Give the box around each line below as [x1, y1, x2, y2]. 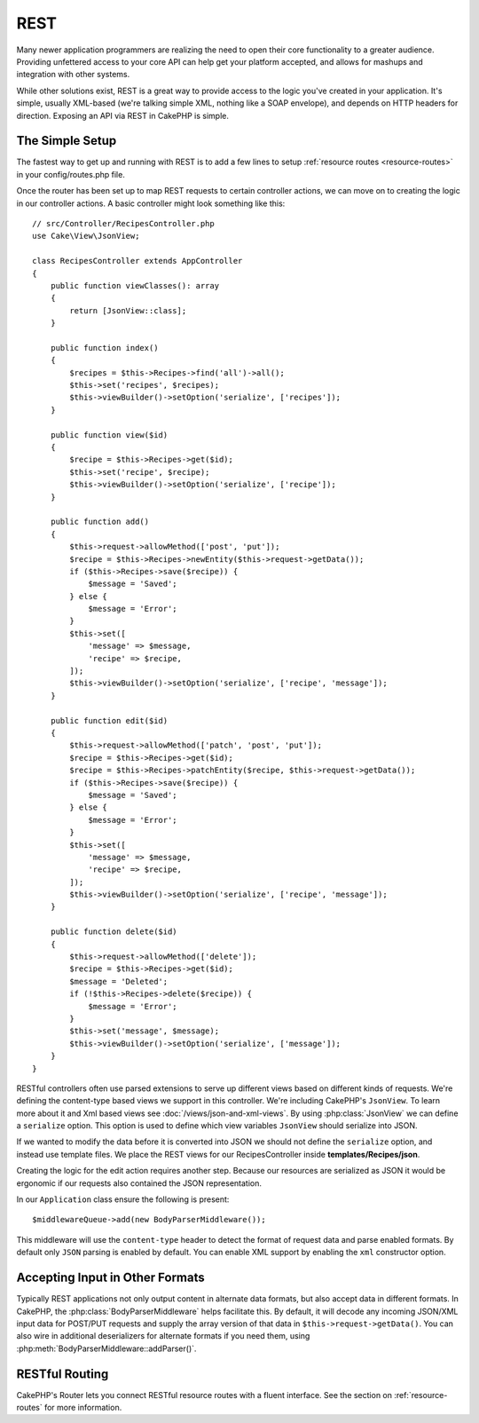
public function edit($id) [50, 715, 169, 725]
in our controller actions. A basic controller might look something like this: [16, 198, 286, 209]
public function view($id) [50, 430, 169, 439]
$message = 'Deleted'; [69, 976, 169, 986]
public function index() [50, 343, 159, 352]
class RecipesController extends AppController [32, 256, 243, 266]
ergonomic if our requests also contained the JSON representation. [16, 1177, 262, 1189]
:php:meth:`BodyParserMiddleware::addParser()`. [16, 1343, 197, 1354]
